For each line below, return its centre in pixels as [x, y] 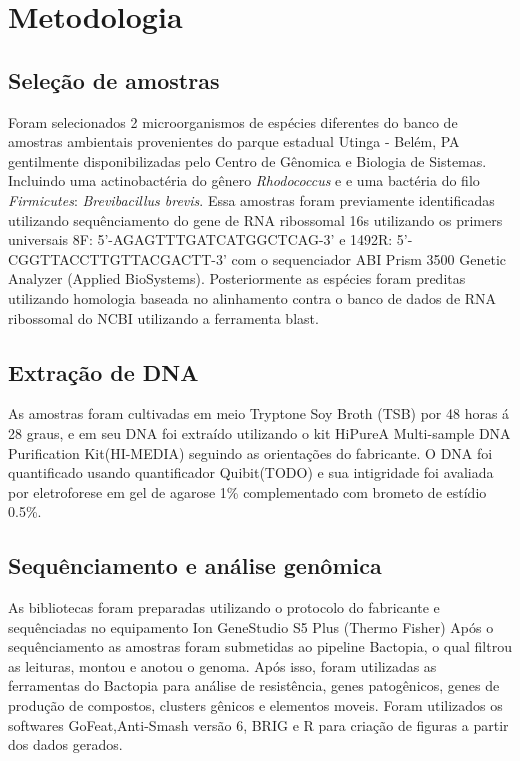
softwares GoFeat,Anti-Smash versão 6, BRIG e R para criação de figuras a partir [258, 724]
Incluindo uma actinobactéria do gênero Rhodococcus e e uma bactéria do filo [244, 180]
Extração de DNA [103, 371]
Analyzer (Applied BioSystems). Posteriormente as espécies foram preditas [237, 278]
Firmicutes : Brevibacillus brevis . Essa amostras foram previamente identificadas [251, 199]
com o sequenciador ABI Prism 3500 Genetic [369, 258]
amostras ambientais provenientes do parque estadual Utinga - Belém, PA [234, 141]
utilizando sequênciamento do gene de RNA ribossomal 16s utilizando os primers [255, 219]
